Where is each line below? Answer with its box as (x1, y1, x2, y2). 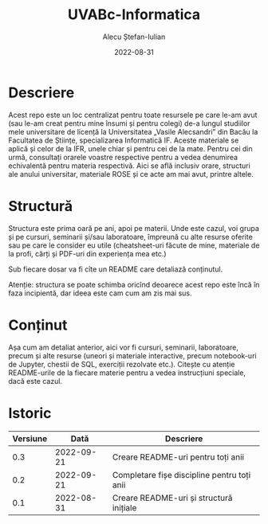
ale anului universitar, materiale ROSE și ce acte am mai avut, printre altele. (8, 169, 254, 178)
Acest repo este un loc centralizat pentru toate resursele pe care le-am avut (8, 110, 258, 119)
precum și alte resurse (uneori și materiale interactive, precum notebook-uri (8, 350, 257, 360)
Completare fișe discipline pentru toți (112, 469, 251, 480)
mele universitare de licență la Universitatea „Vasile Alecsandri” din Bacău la (8, 127, 258, 136)
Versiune (12, 432, 48, 444)
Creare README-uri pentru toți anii (112, 452, 245, 463)
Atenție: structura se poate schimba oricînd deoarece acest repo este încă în (8, 280, 260, 289)
